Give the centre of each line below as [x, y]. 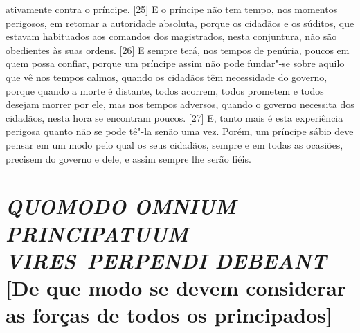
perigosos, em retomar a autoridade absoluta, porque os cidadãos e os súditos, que [180, 22]
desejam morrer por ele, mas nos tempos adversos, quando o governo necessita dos [180, 104]
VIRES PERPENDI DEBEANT [166, 260]
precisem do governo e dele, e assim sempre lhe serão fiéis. [128, 158]
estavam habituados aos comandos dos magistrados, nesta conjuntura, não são [171, 36]
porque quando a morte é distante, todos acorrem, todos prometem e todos [165, 90]
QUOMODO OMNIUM [121, 206]
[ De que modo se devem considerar [176, 287]
